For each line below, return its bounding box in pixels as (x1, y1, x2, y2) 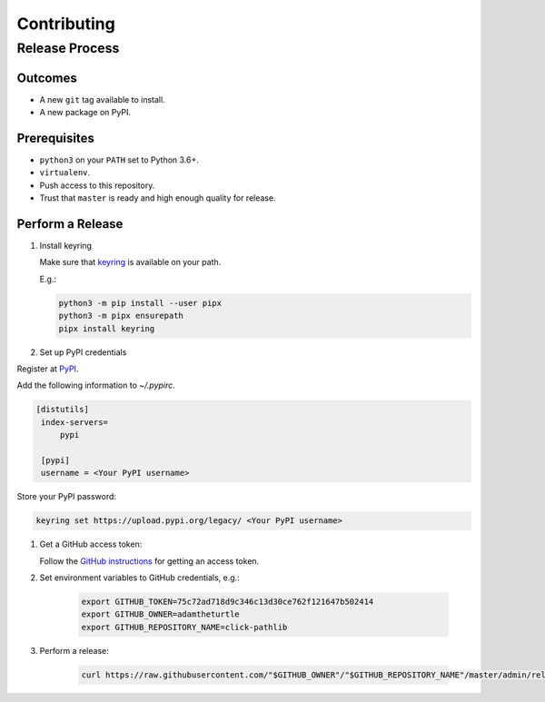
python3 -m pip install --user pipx (58, 298, 223, 308)
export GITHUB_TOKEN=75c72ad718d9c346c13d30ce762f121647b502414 (81, 597, 374, 608)
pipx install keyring (58, 323, 155, 333)
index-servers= (41, 417, 109, 427)
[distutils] (35, 404, 90, 415)
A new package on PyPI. (39, 107, 132, 118)
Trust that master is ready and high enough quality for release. (39, 193, 276, 203)
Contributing (16, 14, 115, 34)
